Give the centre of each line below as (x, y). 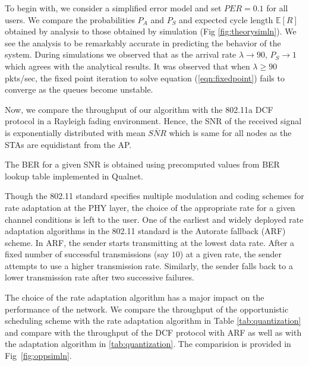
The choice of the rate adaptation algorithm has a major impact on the (135, 297)
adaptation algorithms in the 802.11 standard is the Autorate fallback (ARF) (145, 231)
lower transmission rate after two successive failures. (100, 277)
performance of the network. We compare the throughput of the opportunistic (147, 309)
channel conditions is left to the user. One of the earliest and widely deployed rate (154, 219)
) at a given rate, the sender (231, 254)
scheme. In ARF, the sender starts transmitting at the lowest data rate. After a (150, 242)
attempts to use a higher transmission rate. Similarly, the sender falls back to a (149, 265)
